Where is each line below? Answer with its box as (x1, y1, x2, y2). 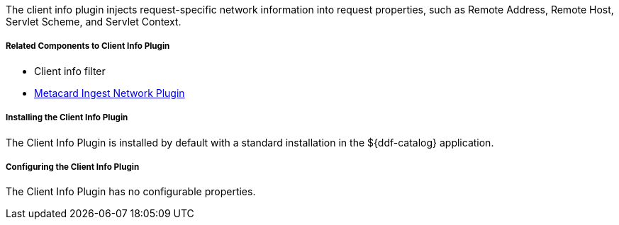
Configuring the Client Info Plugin (6, 161, 140, 172)
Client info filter (34, 64, 106, 77)
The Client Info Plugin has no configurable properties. (6, 185, 256, 198)
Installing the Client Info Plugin (6, 112, 128, 123)
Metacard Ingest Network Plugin (34, 86, 185, 99)
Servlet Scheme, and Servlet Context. (6, 16, 182, 28)
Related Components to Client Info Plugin (6, 41, 170, 52)
